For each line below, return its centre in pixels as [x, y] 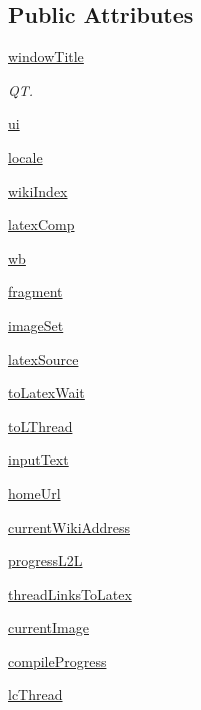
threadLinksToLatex [70, 593]
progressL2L [45, 560]
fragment [35, 291]
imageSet [36, 324]
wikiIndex [38, 190]
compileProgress [57, 660]
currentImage [48, 627]
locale [25, 156]
